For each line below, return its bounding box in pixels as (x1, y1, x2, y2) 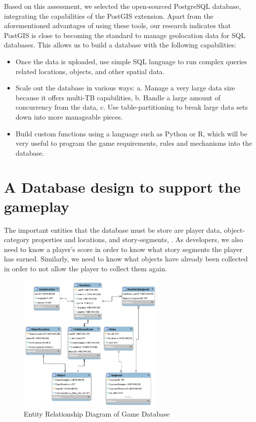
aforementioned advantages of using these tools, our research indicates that (4, 20, 231, 31)
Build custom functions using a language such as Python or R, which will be (15, 128, 248, 138)
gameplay (4, 196, 69, 216)
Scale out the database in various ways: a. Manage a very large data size (15, 83, 235, 93)
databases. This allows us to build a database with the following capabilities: (4, 40, 236, 50)
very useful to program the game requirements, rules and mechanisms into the (15, 138, 252, 148)
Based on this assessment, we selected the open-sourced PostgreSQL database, (4, 1, 241, 11)
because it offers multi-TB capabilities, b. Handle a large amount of (15, 92, 220, 102)
